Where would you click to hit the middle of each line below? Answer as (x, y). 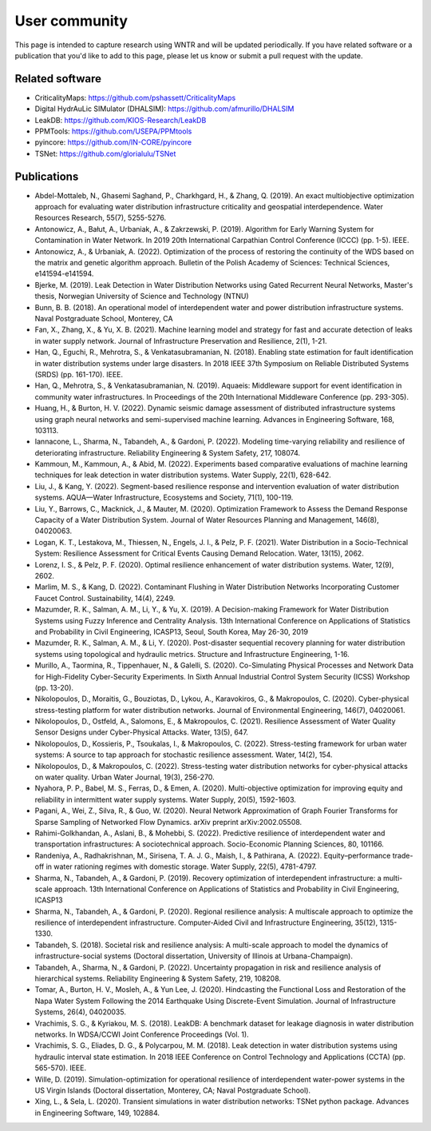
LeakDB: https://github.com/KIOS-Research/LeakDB (121, 120)
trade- (403, 855)
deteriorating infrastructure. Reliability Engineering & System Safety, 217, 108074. (168, 452)
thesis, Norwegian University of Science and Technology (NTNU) (142, 297)
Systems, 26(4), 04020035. (81, 1012)
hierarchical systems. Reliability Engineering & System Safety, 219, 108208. (158, 978)
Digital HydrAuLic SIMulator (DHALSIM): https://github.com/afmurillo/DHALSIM (164, 109)
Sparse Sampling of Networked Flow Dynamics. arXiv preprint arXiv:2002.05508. (168, 822)
